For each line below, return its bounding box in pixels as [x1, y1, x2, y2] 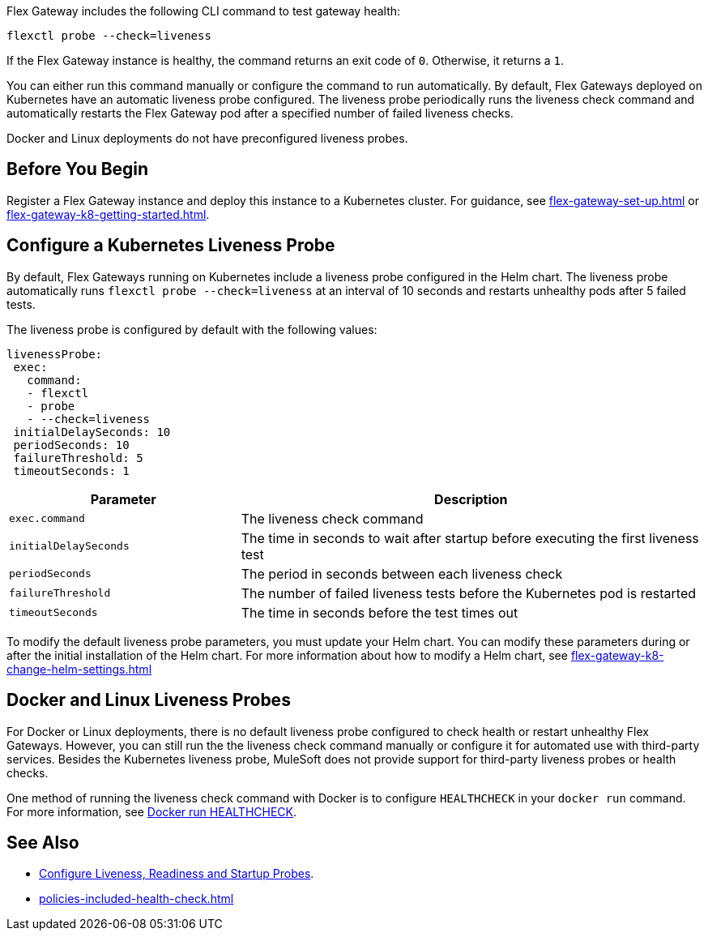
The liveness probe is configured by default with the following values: [6, 322, 377, 336]
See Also [6, 832, 79, 853]
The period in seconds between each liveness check [241, 565, 563, 582]
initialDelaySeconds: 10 [13, 425, 171, 439]
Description [434, 490, 508, 507]
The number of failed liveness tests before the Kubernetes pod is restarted [241, 584, 696, 601]
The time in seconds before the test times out [241, 604, 518, 621]
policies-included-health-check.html [39, 892, 234, 906]
